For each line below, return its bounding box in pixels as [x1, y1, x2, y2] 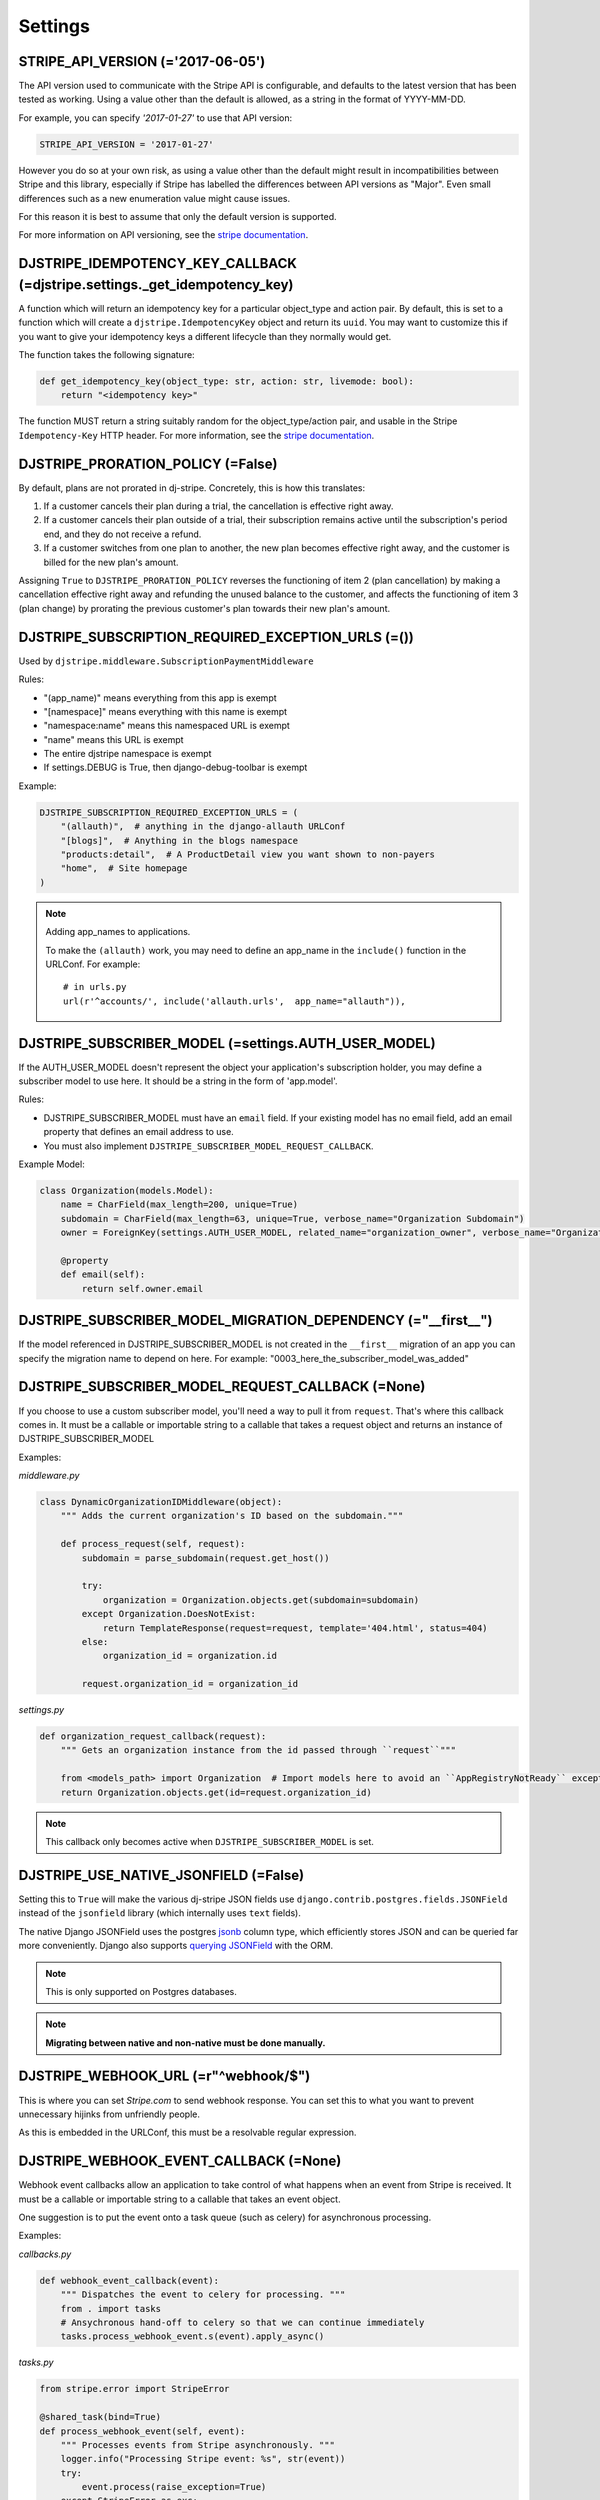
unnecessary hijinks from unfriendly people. [18, 2108, 200, 2120]
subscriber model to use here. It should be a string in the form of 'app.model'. [18, 1075, 339, 1087]
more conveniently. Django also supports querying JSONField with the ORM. [18, 1940, 334, 1952]
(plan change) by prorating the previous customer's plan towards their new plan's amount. [18, 602, 391, 614]
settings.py [18, 1704, 65, 1716]
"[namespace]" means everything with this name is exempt [43, 705, 288, 717]
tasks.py [18, 2356, 54, 2369]
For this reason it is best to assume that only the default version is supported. [18, 210, 337, 222]
